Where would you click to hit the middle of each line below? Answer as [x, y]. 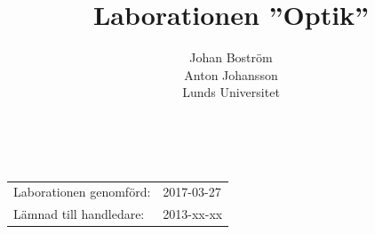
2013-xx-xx [193, 214]
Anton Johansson [231, 74]
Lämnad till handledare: [79, 214]
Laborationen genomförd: [82, 192]
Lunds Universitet [231, 92]
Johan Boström [231, 57]
